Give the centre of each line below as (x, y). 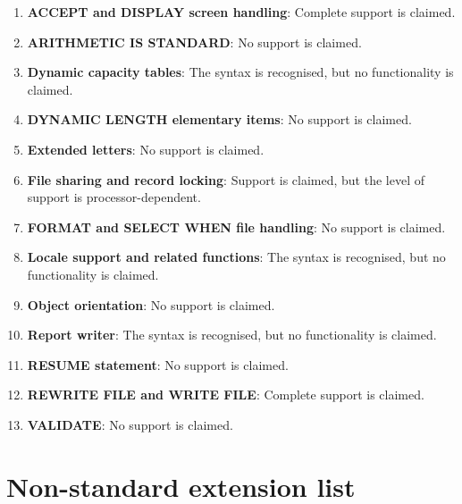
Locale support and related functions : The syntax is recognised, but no (236, 257)
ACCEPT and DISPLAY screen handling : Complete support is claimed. (241, 12)
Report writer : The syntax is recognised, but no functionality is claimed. (232, 335)
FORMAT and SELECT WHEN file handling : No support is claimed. (236, 227)
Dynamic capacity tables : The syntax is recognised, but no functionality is (240, 72)
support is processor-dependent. (114, 197)
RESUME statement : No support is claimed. (158, 364)
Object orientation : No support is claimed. (151, 304)
